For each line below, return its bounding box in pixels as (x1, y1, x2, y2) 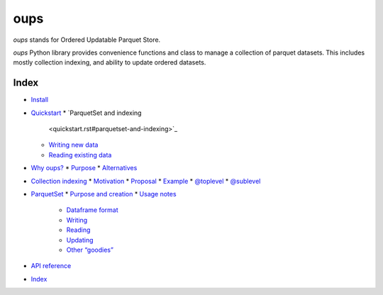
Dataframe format (66, 206, 118, 214)
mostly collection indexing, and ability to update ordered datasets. (13, 58, 206, 67)
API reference (30, 262, 72, 270)
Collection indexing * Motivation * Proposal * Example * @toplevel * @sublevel (30, 177, 261, 185)
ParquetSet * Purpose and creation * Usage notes (30, 189, 177, 198)
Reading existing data (48, 150, 112, 159)
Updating (66, 235, 94, 244)
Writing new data (48, 140, 99, 149)
